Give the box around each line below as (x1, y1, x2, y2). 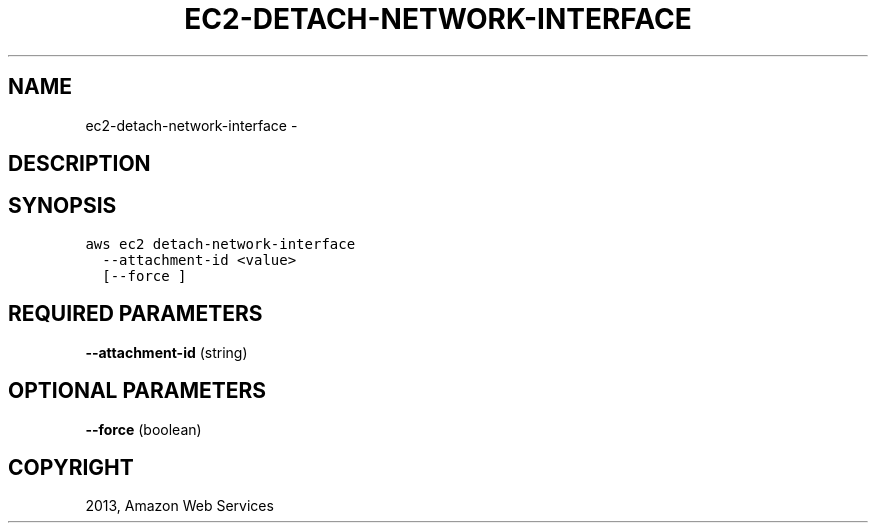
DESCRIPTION (8, 151, 151, 177)
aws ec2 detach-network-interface (85, 235, 356, 252)
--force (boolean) (85, 420, 202, 438)
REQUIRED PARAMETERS (8, 301, 263, 327)
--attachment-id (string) (85, 343, 248, 361)
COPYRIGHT (8, 454, 134, 480)
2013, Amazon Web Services (85, 497, 274, 515)
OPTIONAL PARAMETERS (8, 378, 267, 404)
